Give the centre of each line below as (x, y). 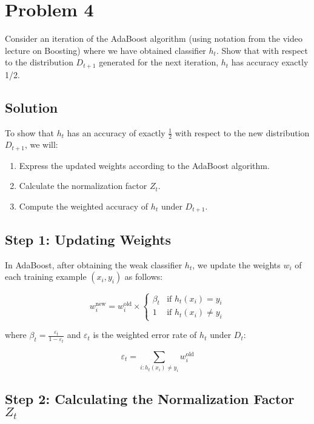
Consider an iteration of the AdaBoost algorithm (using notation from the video (154, 38)
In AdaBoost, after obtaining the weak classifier (94, 264)
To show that (29, 132)
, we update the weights (236, 264)
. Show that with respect (262, 50)
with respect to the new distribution (242, 132)
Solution (32, 107)
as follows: (144, 277)
